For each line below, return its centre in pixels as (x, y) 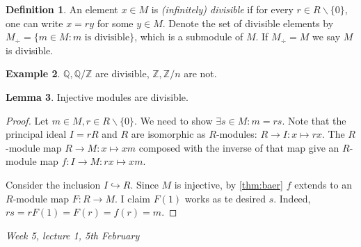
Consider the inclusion (53, 184)
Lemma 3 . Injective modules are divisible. (97, 96)
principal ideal (36, 134)
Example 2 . (33, 73)
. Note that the (314, 120)
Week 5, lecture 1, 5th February (73, 235)
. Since (144, 184)
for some (115, 23)
